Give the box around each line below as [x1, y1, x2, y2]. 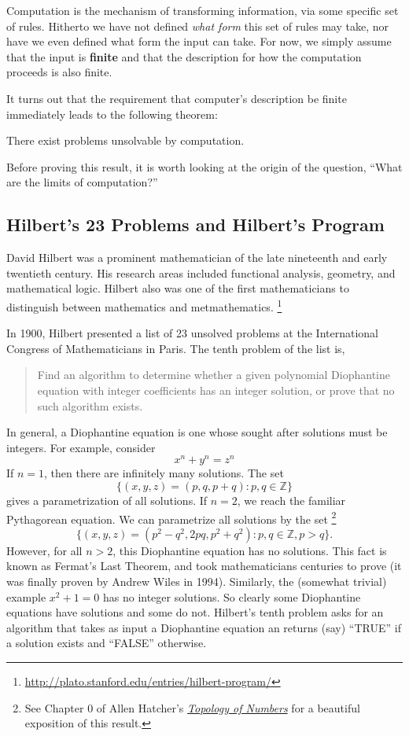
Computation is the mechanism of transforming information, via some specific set [6, 2, 399, 18]
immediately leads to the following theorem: [6, 105, 218, 122]
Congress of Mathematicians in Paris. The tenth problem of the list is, [6, 340, 345, 356]
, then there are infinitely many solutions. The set [44, 465, 284, 481]
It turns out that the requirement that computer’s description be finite [6, 90, 347, 106]
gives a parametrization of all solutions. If [6, 492, 208, 508]
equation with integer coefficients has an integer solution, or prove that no [37, 381, 395, 398]
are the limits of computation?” [6, 174, 158, 190]
